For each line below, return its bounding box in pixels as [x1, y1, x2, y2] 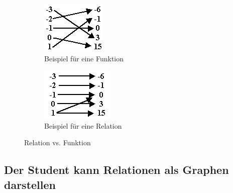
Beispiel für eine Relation [44, 120, 122, 131]
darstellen [4, 176, 56, 192]
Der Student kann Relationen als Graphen [4, 162, 229, 177]
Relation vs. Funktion [24, 137, 91, 148]
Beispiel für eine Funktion [44, 53, 124, 63]
